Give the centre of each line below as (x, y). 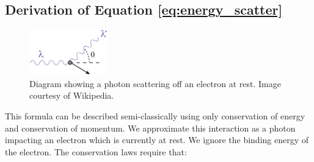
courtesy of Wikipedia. (72, 95)
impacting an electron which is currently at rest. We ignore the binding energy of (157, 140)
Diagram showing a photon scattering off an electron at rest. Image (155, 83)
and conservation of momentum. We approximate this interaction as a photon (150, 128)
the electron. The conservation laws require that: (96, 151)
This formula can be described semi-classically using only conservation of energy (155, 116)
